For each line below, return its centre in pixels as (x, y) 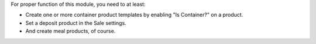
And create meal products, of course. (71, 31)
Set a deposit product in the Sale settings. (76, 23)
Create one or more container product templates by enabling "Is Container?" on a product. (134, 15)
